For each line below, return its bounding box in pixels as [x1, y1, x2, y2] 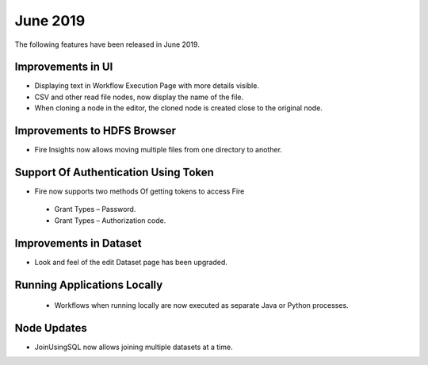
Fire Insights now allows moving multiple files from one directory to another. [34, 145, 283, 155]
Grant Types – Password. [54, 205, 136, 214]
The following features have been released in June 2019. [14, 40, 200, 49]
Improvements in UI [14, 60, 113, 74]
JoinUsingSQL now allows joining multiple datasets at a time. [34, 342, 233, 352]
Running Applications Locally [14, 278, 163, 291]
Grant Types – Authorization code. [54, 215, 166, 225]
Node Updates [14, 321, 87, 335]
